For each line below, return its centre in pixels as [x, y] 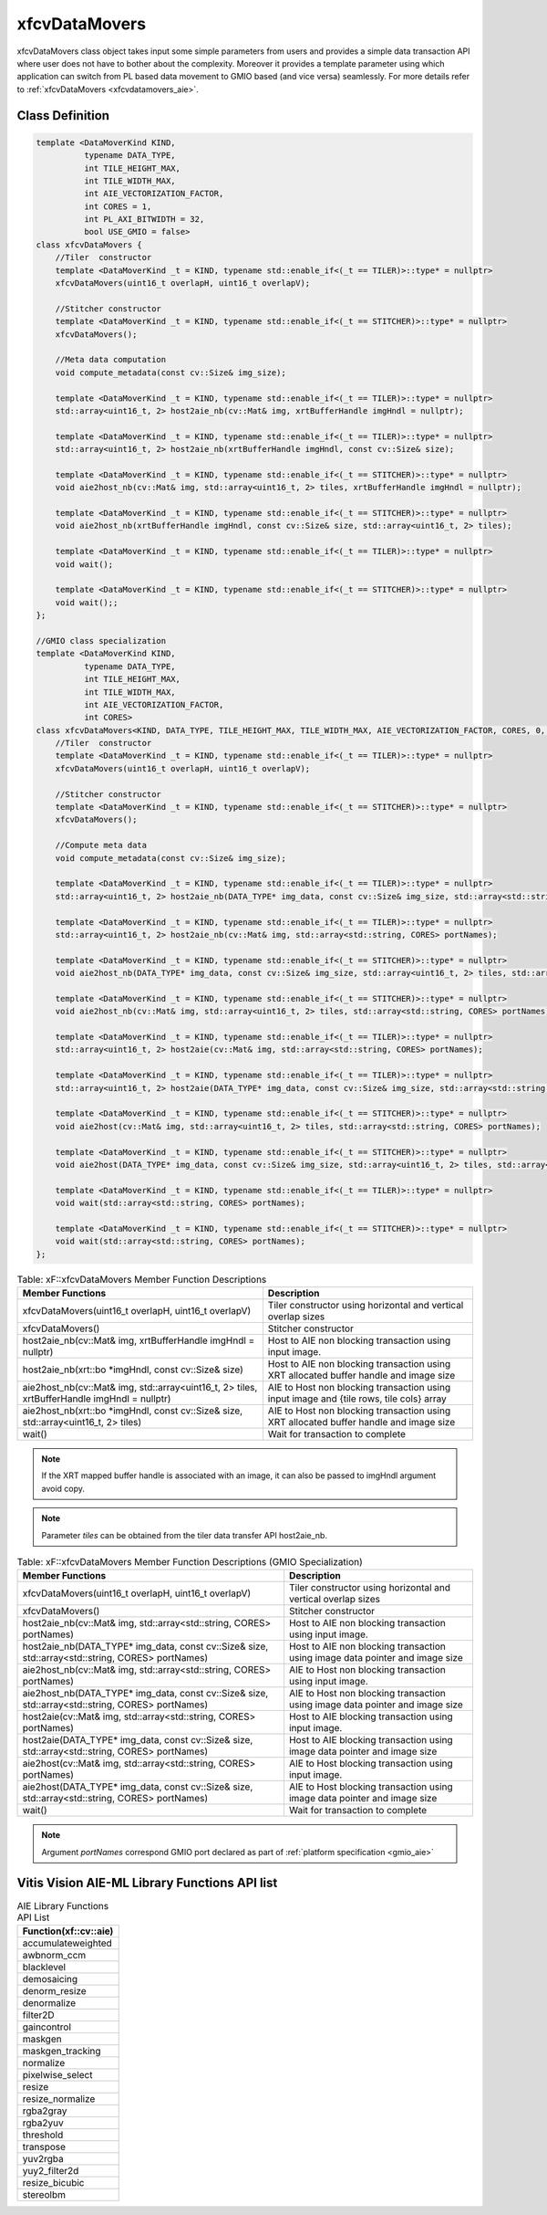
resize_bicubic [53, 2183]
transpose [44, 2147]
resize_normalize [59, 2099]
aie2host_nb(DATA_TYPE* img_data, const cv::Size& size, [145, 1694]
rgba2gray [45, 2111]
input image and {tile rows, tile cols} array [357, 1399]
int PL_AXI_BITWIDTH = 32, [144, 220]
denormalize [49, 2003]
